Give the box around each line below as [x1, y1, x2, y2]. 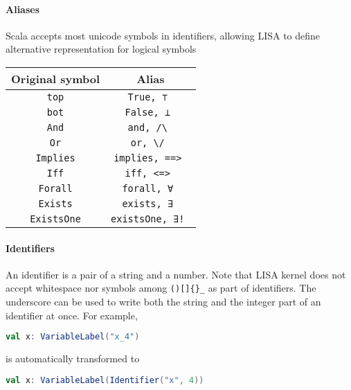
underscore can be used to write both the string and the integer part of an [6, 294, 321, 309]
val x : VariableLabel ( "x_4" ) [6, 332, 140, 342]
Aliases [6, 1, 40, 16]
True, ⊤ [127, 91, 168, 103]
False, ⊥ [125, 106, 170, 118]
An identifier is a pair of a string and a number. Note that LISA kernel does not [6, 267, 346, 281]
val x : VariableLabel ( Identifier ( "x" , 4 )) [6, 375, 204, 385]
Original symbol [11, 70, 100, 87]
